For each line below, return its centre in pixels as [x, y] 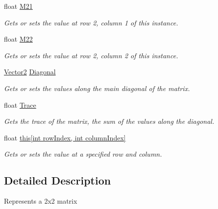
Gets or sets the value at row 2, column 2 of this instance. [91, 55]
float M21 [18, 6]
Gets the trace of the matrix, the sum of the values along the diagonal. [109, 121]
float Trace [20, 104]
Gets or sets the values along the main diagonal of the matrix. [97, 88]
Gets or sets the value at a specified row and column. [83, 154]
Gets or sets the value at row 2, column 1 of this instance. [91, 22]
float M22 [18, 39]
